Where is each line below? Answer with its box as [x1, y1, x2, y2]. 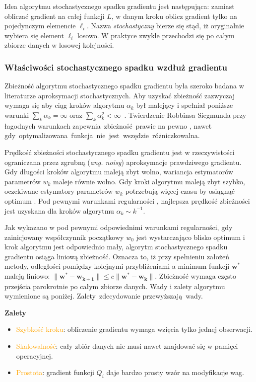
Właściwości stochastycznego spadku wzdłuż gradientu [4, 61, 228, 73]
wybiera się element [4, 30, 64, 40]
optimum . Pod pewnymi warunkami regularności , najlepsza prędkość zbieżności [4, 195, 250, 206]
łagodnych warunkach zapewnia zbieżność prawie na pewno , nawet [4, 120, 212, 131]
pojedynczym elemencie [4, 20, 76, 31]
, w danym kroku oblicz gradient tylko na [111, 10, 238, 21]
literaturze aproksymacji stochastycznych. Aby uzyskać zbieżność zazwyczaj [4, 90, 235, 100]
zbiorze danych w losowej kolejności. [4, 40, 114, 50]
